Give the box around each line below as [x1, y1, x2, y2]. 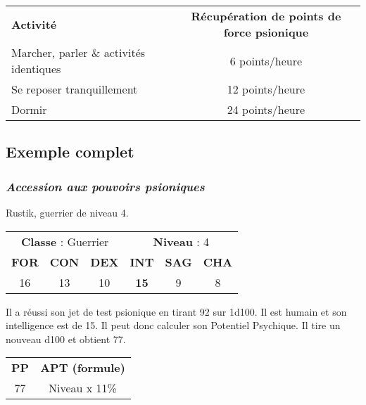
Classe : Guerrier [21, 233, 109, 250]
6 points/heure [229, 52, 303, 69]
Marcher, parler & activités [11, 44, 146, 60]
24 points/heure [227, 101, 305, 117]
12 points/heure [227, 81, 305, 97]
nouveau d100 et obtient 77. [6, 331, 126, 346]
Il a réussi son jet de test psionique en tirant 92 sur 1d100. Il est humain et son [6, 304, 347, 319]
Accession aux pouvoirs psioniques [6, 177, 205, 195]
